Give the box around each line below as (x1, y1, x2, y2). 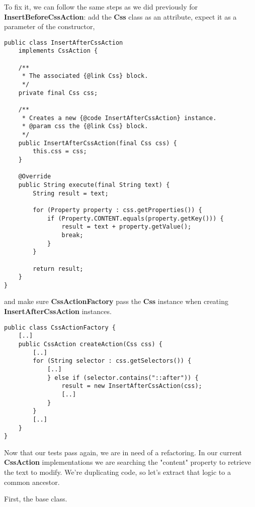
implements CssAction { (18, 47, 98, 55)
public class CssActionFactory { (4, 324, 116, 331)
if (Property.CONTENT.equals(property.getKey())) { (47, 215, 224, 222)
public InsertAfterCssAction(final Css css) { (18, 139, 177, 147)
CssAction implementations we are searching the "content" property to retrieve (4, 457, 251, 467)
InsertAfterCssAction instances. (4, 306, 112, 317)
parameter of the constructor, (4, 21, 95, 32)
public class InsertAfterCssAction (4, 39, 123, 46)
